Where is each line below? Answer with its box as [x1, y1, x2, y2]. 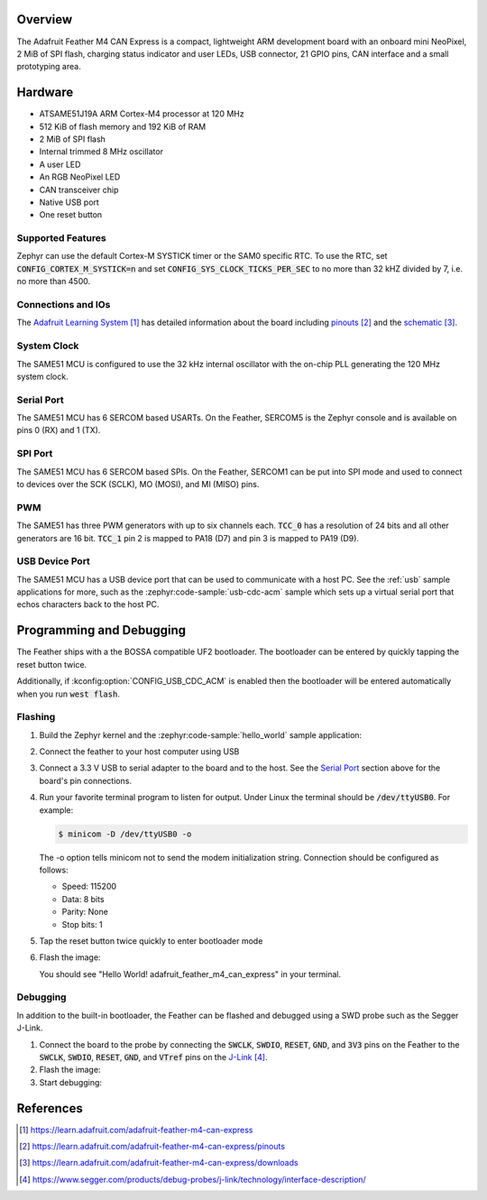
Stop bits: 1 [61, 918, 103, 929]
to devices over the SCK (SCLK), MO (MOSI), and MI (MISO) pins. [16, 478, 260, 489]
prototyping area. [16, 61, 81, 72]
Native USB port [39, 197, 99, 208]
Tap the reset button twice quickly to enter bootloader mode [39, 935, 263, 946]
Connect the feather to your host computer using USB [39, 746, 240, 757]
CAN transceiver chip [39, 184, 119, 195]
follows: [39, 864, 69, 875]
